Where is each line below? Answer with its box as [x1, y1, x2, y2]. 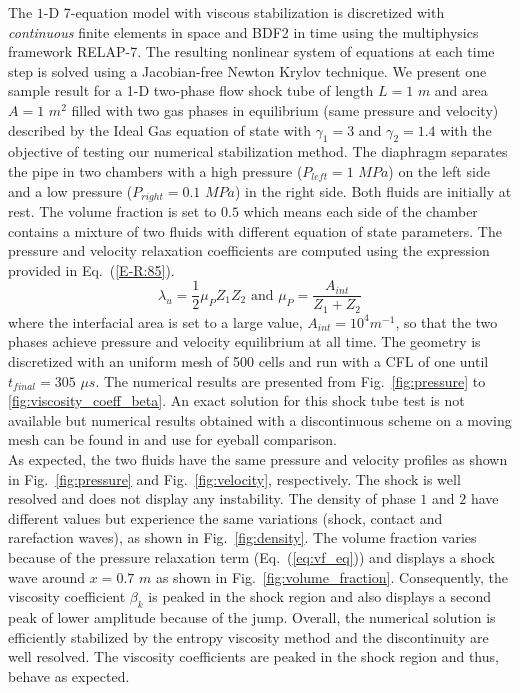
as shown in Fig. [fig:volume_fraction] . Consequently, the [155, 566, 508, 587]
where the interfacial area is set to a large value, [8, 311, 303, 332]
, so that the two [395, 311, 498, 332]
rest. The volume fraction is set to [8, 201, 217, 221]
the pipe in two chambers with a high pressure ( [8, 160, 303, 181]
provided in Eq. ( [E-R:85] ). [8, 259, 175, 280]
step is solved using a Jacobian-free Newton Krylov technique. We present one [8, 60, 487, 81]
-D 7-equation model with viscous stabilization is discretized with [43, 2, 445, 22]
